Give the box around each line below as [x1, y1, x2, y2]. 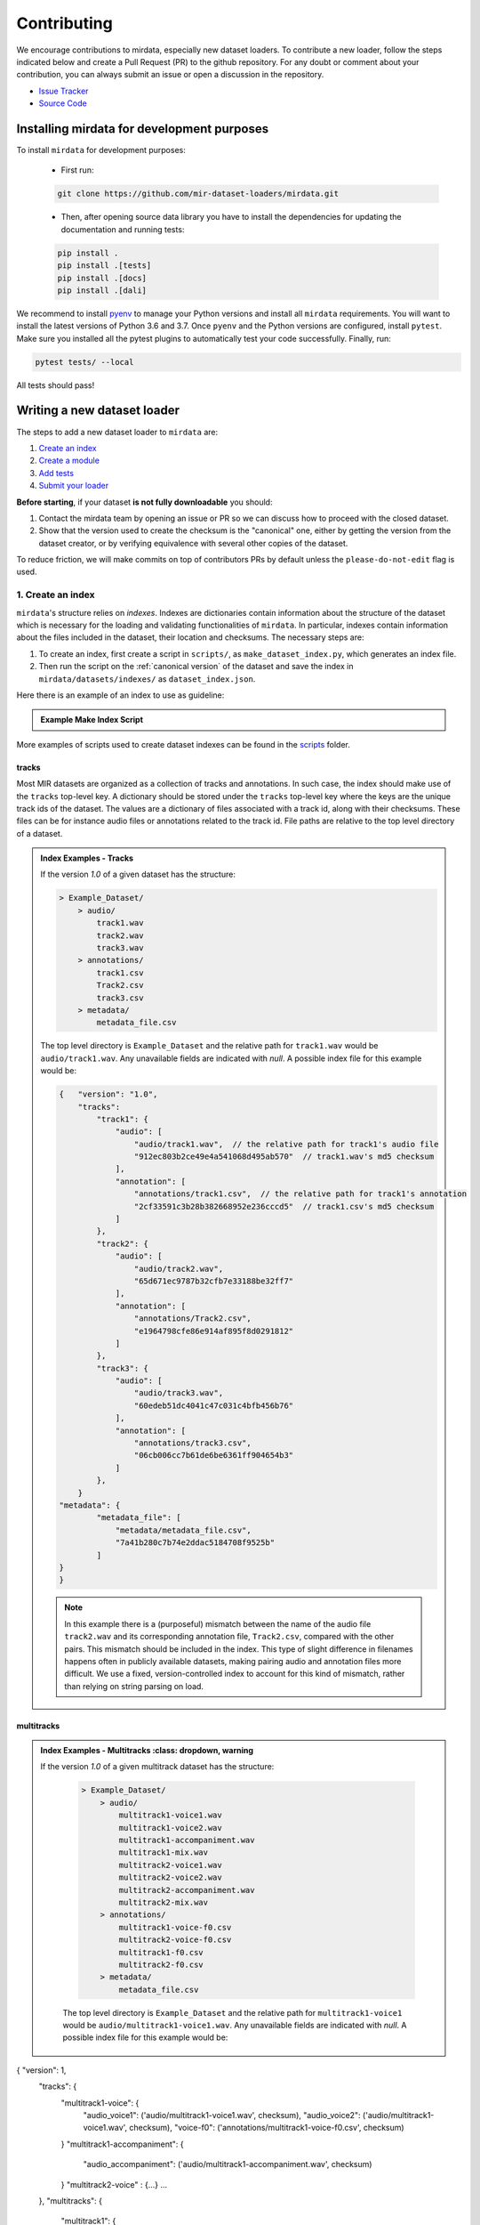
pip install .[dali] [57, 285, 147, 295]
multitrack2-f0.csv [118, 1959, 204, 1970]
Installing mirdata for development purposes [16, 121, 269, 136]
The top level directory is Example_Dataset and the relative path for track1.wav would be [40, 1040, 379, 1051]
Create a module [38, 455, 100, 466]
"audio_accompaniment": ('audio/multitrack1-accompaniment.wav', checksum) [83, 2159, 372, 2170]
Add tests [38, 467, 75, 478]
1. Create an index [16, 588, 95, 601]
